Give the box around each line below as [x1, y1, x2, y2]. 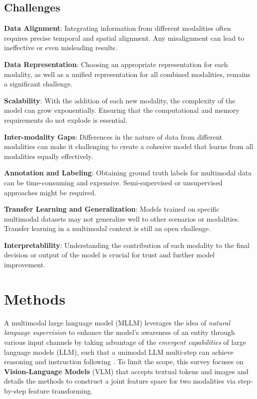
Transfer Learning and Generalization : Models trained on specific [4, 204, 220, 214]
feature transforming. [28, 385, 93, 396]
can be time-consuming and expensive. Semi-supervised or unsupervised [4, 177, 223, 187]
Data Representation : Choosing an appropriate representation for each [4, 59, 228, 69]
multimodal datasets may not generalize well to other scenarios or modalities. [4, 213, 240, 224]
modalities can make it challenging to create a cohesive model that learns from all [4, 141, 254, 152]
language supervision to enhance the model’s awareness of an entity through [4, 327, 235, 337]
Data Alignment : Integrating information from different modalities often [4, 23, 231, 33]
